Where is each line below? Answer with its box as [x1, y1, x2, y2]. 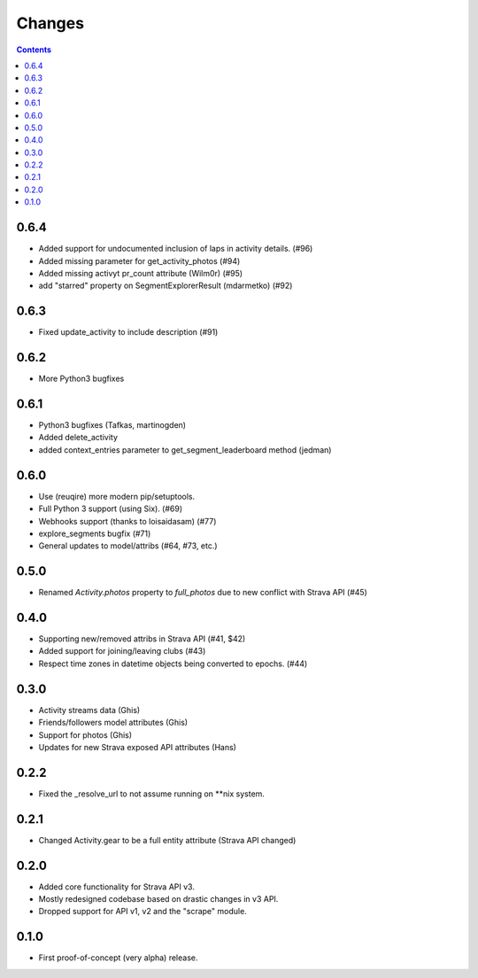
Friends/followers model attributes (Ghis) [38, 718, 189, 728]
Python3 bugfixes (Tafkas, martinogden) [38, 420, 186, 431]
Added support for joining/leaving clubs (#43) [38, 646, 206, 656]
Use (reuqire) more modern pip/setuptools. [38, 491, 196, 501]
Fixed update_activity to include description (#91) [38, 327, 219, 338]
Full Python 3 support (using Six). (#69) [38, 503, 183, 514]
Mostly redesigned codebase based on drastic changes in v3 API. [38, 894, 279, 904]
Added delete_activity [38, 432, 119, 443]
